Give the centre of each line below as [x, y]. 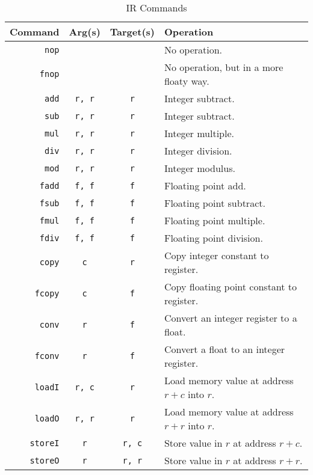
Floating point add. [205, 185]
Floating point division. [213, 238]
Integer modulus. [200, 168]
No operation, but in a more [224, 67]
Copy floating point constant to [231, 287]
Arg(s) [85, 32]
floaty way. [187, 81]
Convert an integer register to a [231, 318]
